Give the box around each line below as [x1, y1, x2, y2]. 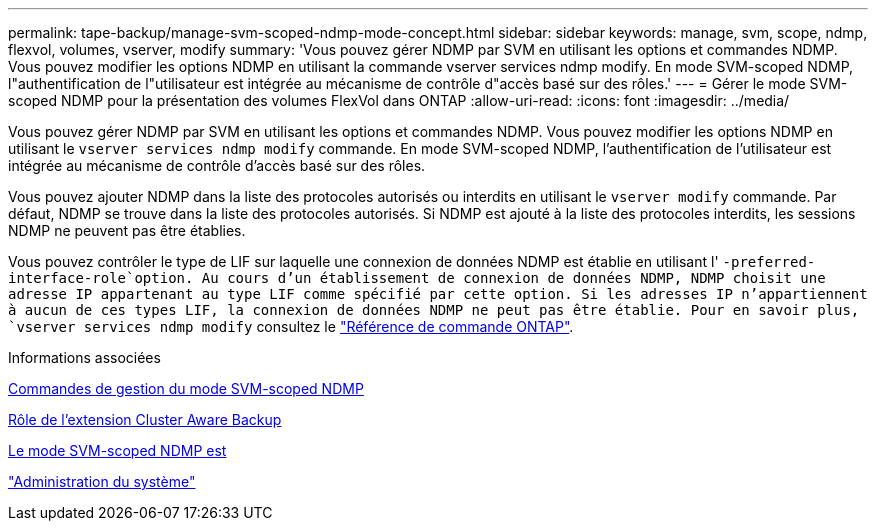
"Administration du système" [8, 473, 196, 490]
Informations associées [8, 349, 161, 366]
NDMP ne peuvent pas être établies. [8, 222, 246, 239]
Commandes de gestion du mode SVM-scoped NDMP [8, 380, 364, 397]
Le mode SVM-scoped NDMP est [8, 442, 227, 459]
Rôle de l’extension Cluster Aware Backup [8, 411, 282, 428]
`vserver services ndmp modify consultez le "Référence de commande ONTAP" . [8, 318, 574, 335]
